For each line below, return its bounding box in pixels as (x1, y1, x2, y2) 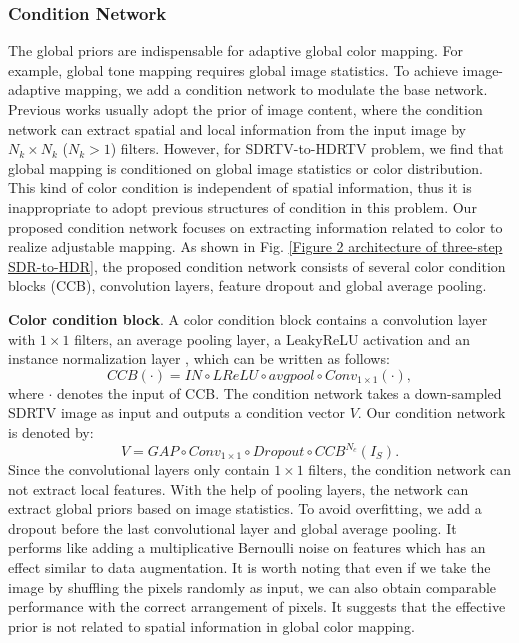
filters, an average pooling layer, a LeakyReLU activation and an (74, 328, 471, 349)
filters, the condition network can (308, 459, 512, 479)
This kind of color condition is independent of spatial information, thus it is (8, 177, 472, 198)
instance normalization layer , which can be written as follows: (8, 348, 390, 369)
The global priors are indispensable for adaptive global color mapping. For (8, 40, 463, 61)
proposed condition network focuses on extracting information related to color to (8, 216, 503, 237)
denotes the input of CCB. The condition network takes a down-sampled (57, 382, 502, 403)
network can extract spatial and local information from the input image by (8, 118, 466, 139)
